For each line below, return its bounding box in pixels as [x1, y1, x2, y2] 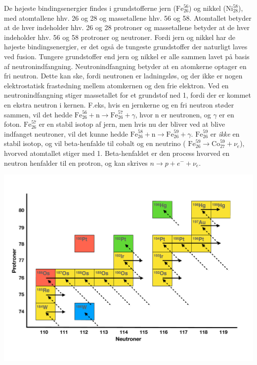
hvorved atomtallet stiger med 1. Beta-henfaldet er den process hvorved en [4, 147, 230, 158]
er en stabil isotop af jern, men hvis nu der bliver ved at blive [39, 119, 225, 129]
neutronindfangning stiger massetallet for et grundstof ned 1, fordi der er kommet [4, 90, 251, 100]
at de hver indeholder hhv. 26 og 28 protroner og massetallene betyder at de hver [4, 22, 250, 33]
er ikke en [210, 128, 240, 139]
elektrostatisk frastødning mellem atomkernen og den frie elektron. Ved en [4, 80, 229, 90]
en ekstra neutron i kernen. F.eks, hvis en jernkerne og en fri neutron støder [4, 99, 234, 109]
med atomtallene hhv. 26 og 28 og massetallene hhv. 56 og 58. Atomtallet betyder [4, 12, 252, 23]
